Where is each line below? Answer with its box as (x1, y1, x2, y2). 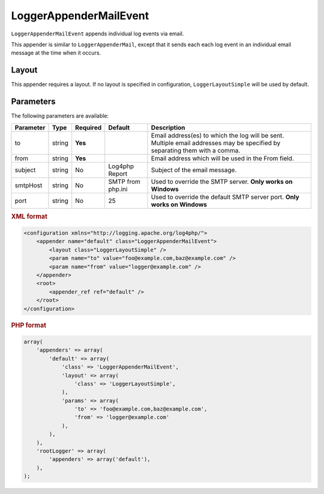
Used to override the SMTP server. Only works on (151, 177, 293, 185)
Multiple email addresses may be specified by (151, 139, 281, 147)
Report (108, 169, 128, 178)
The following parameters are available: (11, 112, 109, 119)
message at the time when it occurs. (11, 49, 101, 56)
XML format (11, 212, 48, 220)
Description (151, 123, 185, 131)
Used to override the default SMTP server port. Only (151, 193, 299, 201)
